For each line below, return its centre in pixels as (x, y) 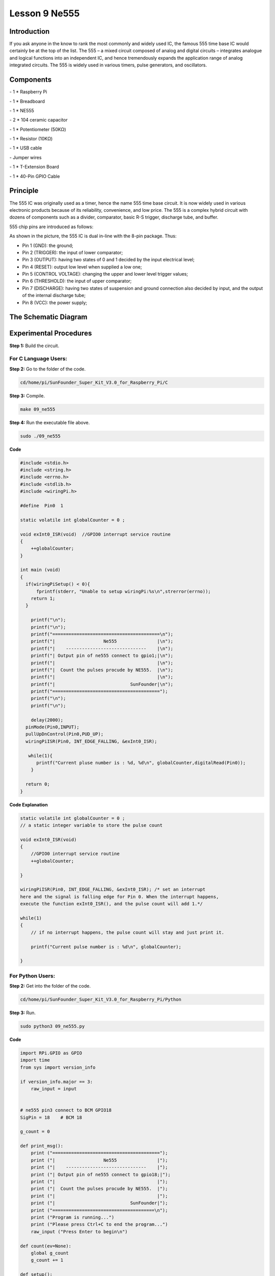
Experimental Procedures (51, 334)
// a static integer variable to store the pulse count (91, 825)
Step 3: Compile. (27, 396)
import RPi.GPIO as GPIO (51, 1053)
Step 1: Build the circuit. (34, 346)
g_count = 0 (35, 1132)
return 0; (38, 784)
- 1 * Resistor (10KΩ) (31, 139)
